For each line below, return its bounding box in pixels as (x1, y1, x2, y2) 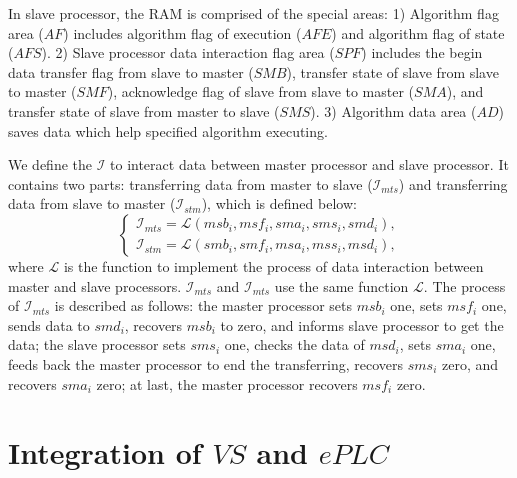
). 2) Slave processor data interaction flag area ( (41, 42, 335, 63)
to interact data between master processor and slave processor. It (110, 154, 509, 175)
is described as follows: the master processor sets (54, 295, 352, 316)
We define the (8, 154, 92, 175)
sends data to (8, 314, 90, 335)
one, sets (390, 295, 443, 316)
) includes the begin (361, 42, 483, 63)
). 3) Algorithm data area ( (310, 100, 477, 121)
